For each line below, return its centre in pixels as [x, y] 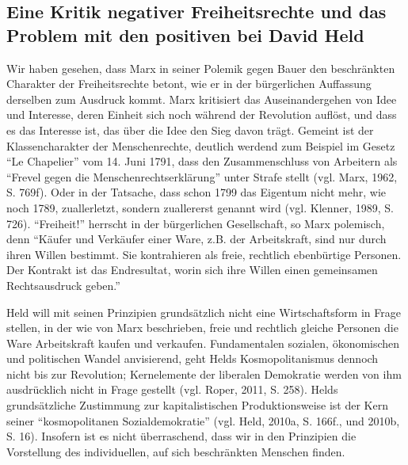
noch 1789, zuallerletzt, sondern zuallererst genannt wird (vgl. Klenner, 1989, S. [200, 207]
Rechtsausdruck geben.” [63, 285]
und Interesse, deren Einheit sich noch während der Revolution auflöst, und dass [202, 114]
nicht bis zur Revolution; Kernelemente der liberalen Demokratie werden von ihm [204, 374]
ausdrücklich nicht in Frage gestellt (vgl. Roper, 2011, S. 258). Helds [172, 389]
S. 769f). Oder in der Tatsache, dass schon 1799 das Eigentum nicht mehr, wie [196, 192]
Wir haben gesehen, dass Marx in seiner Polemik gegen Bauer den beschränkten [201, 68]
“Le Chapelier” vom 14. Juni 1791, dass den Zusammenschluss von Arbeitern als [202, 161]
